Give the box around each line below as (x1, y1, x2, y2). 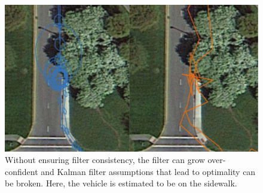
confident (5, 165, 38, 177)
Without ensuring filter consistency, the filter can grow (5, 153, 205, 166)
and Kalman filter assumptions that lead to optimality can (41, 165, 256, 177)
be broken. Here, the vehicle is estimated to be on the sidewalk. (5, 177, 237, 189)
